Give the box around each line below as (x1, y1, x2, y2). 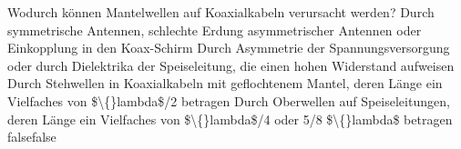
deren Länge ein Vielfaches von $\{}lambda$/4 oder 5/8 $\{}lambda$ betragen (7, 109, 453, 128)
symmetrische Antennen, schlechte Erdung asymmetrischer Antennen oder (7, 20, 422, 39)
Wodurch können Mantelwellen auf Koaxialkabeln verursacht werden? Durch (7, 3, 435, 21)
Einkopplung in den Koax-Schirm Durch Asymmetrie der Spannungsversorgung (7, 38, 450, 57)
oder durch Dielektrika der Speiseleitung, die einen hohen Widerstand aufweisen (7, 55, 455, 74)
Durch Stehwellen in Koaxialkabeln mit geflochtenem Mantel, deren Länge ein (7, 74, 443, 93)
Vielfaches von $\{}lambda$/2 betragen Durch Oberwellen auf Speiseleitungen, (7, 91, 450, 110)
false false (7, 127, 56, 146)
